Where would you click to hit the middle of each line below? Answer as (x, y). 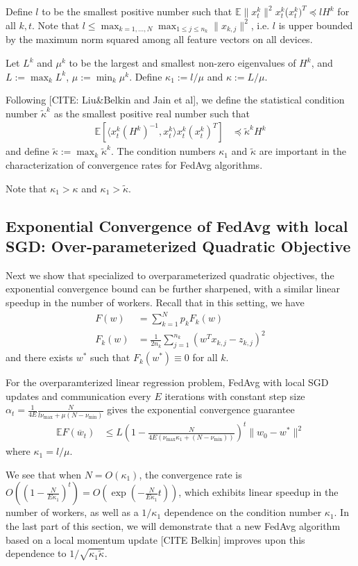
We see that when (43, 474)
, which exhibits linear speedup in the (258, 492)
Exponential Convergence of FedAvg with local (177, 225)
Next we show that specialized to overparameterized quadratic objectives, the (170, 275)
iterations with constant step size (235, 396)
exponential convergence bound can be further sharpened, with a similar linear (173, 289)
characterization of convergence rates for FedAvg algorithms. (134, 165)
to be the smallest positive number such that (137, 11)
